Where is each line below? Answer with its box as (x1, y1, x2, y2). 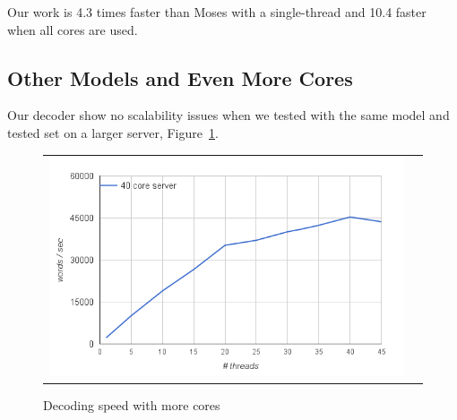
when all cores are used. (7, 20, 138, 39)
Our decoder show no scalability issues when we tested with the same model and (7, 106, 450, 124)
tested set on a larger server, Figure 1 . (7, 123, 219, 141)
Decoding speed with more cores (43, 396, 220, 415)
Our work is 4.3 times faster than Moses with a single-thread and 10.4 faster (7, 3, 427, 21)
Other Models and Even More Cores (7, 64, 353, 91)
